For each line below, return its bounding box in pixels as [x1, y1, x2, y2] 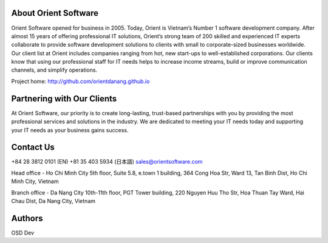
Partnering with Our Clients [11, 93, 117, 104]
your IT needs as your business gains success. [11, 126, 129, 133]
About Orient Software [11, 8, 99, 18]
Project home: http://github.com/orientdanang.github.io [11, 78, 150, 85]
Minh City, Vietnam [11, 178, 59, 185]
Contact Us [11, 142, 55, 153]
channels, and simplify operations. [11, 67, 97, 74]
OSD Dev [11, 229, 35, 236]
